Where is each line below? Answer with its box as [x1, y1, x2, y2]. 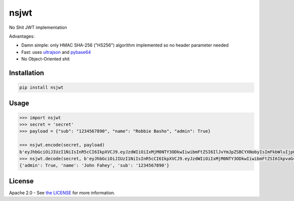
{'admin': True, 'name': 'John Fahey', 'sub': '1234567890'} [19, 163, 170, 168]
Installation [9, 68, 44, 77]
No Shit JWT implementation [9, 24, 67, 30]
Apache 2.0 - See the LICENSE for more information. [9, 190, 115, 196]
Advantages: [9, 33, 35, 39]
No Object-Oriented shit [21, 56, 70, 62]
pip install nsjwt [19, 85, 64, 90]
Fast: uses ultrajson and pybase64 [21, 49, 91, 55]
